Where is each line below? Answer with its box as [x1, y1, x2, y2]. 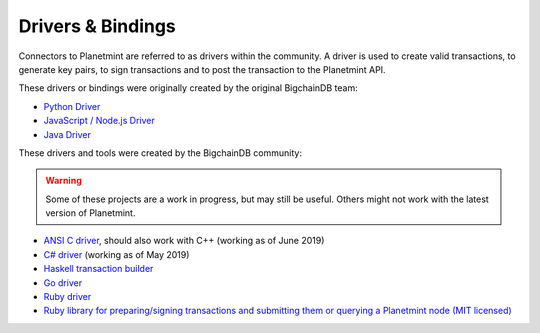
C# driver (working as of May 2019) [43, 248, 190, 260]
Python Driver [43, 100, 101, 112]
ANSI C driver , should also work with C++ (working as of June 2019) [43, 235, 325, 247]
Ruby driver [43, 291, 92, 303]
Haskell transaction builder [43, 263, 154, 275]
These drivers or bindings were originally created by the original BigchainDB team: [18, 82, 359, 94]
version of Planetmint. [45, 207, 136, 219]
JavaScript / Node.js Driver [43, 115, 155, 127]
